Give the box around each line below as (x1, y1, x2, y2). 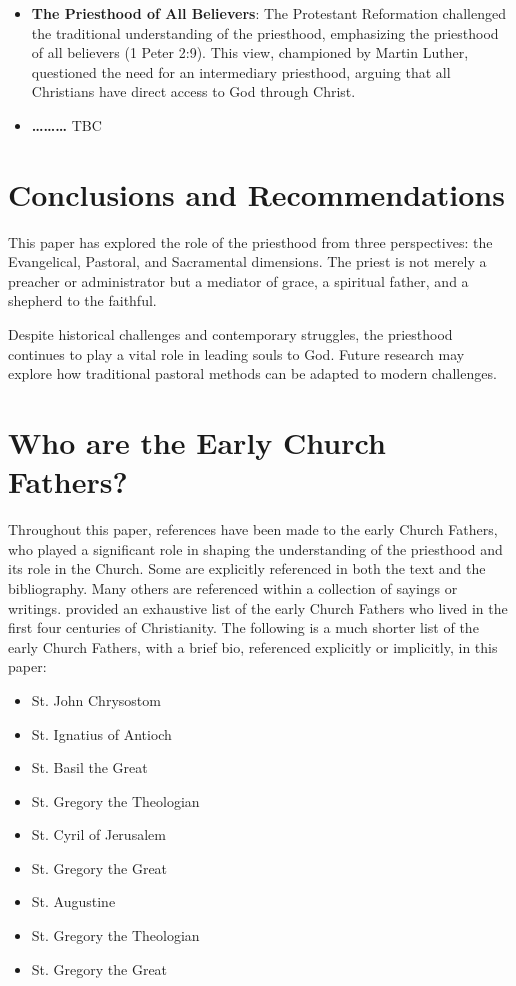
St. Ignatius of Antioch (31, 723, 172, 744)
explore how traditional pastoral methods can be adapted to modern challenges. (8, 363, 497, 384)
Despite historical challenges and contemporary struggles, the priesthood (8, 324, 453, 345)
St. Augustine (31, 891, 116, 912)
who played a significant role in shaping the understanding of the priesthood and (8, 538, 503, 559)
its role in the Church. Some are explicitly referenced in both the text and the (8, 558, 486, 579)
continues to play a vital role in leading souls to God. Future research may (8, 343, 465, 364)
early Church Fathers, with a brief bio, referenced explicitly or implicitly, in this (8, 636, 498, 657)
